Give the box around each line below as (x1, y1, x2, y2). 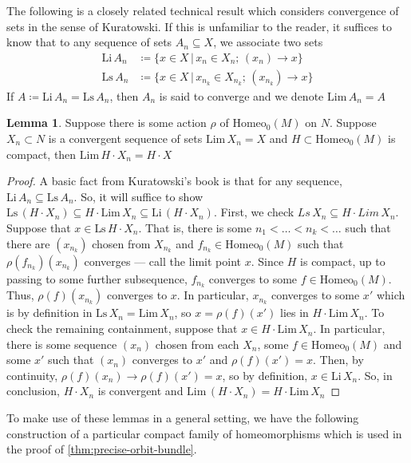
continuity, (6, 366, 58, 383)
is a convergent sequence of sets (48, 130, 203, 147)
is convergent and (97, 382, 184, 399)
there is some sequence (6, 335, 117, 352)
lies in (280, 304, 309, 321)
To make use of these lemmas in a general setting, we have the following (6, 410, 359, 426)
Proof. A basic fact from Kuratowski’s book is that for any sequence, (6, 172, 342, 189)
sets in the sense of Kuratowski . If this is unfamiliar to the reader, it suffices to (6, 18, 393, 34)
